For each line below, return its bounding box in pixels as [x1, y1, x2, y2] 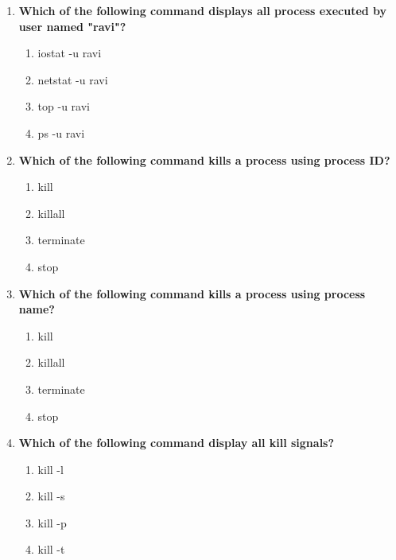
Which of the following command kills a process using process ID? [18, 151, 390, 168]
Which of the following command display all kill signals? [18, 434, 335, 451]
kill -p [37, 514, 67, 531]
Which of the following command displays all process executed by [18, 2, 387, 18]
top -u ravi [37, 98, 90, 115]
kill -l [37, 461, 64, 477]
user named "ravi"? [18, 17, 126, 34]
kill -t [37, 541, 65, 558]
